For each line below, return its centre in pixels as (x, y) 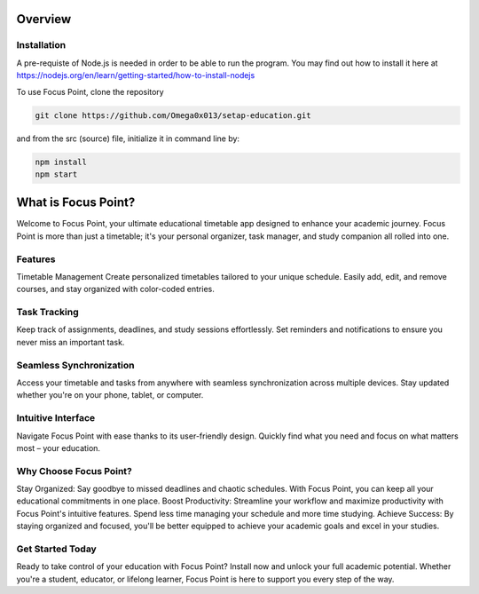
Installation (41, 45)
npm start (56, 174)
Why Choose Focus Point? (75, 471)
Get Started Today (56, 549)
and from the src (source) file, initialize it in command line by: (128, 139)
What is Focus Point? (76, 203)
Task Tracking (47, 313)
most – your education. (59, 447)
